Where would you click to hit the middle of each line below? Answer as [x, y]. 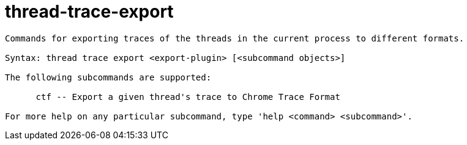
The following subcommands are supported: [108, 77]
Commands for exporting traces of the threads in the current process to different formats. [235, 38]
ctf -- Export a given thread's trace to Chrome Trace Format [188, 97]
